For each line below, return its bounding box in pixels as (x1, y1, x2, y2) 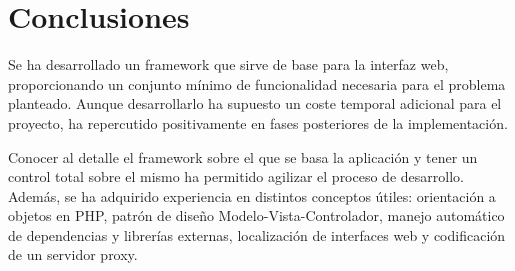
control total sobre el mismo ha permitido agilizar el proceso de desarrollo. (8, 166, 464, 187)
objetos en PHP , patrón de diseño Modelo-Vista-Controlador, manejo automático (8, 205, 505, 226)
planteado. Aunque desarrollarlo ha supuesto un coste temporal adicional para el (8, 93, 502, 114)
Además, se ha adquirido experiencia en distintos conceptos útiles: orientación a (8, 185, 496, 206)
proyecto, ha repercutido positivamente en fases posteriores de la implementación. (8, 112, 508, 133)
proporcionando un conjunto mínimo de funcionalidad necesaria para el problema (8, 73, 506, 94)
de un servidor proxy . (8, 244, 138, 265)
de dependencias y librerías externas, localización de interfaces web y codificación (8, 224, 506, 245)
